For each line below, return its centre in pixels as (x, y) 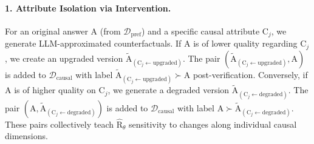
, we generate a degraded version (169, 90)
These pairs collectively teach (60, 124)
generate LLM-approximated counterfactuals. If (93, 43)
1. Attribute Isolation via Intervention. (88, 8)
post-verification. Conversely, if (250, 74)
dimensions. (26, 136)
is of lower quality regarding (245, 43)
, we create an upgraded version (64, 58)
